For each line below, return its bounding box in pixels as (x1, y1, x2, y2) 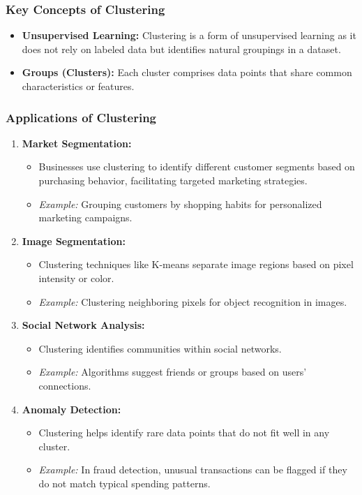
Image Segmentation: (22, 233, 126, 248)
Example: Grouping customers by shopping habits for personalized (38, 196, 322, 211)
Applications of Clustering (6, 108, 157, 126)
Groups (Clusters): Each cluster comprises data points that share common (22, 65, 352, 80)
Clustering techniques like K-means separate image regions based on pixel (38, 257, 354, 272)
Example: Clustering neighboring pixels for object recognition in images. (38, 294, 347, 309)
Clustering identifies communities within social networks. (38, 341, 282, 355)
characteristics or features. (22, 79, 135, 93)
